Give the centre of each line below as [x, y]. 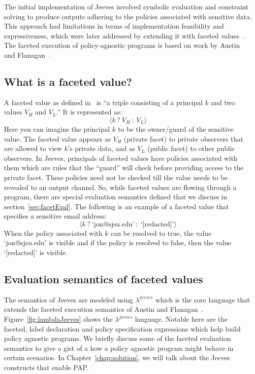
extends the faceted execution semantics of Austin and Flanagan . [104, 309]
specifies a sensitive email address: [55, 216]
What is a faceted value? [68, 81]
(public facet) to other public [191, 148]
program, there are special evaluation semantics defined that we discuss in [116, 197]
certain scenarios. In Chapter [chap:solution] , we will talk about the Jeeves [117, 357]
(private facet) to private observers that [184, 138]
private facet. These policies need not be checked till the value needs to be [116, 177]
